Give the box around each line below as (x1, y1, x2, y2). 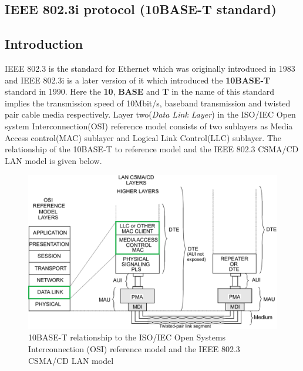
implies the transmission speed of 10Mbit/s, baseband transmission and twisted (5, 96, 291, 109)
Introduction (5, 35, 83, 53)
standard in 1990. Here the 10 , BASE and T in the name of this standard (5, 85, 274, 98)
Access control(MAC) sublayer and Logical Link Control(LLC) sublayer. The (5, 131, 282, 143)
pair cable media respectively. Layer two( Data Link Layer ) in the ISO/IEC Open (5, 108, 296, 121)
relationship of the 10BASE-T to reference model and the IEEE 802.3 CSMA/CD (5, 143, 299, 155)
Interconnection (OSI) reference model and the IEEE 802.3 (28, 343, 240, 355)
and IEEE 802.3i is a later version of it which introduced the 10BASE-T (5, 73, 270, 86)
